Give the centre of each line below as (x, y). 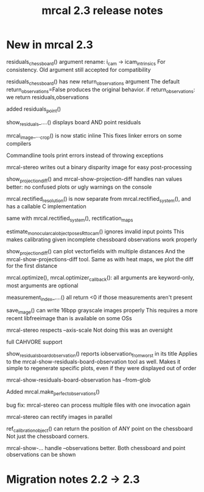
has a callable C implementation (46, 206)
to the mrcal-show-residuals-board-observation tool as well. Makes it (93, 361)
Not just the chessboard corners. (48, 437)
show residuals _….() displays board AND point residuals (74, 123)
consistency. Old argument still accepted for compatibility (79, 69)
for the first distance (32, 265)
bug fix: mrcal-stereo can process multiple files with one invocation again (98, 405)
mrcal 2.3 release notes (102, 11)
